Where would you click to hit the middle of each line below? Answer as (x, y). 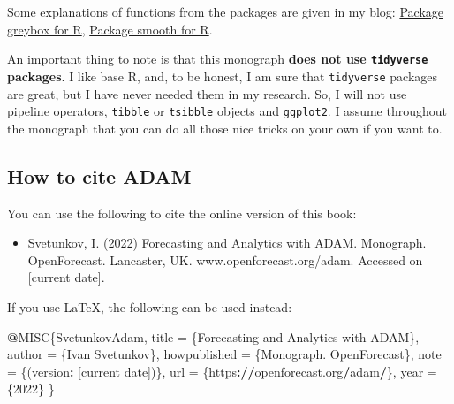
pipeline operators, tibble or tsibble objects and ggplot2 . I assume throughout (227, 111)
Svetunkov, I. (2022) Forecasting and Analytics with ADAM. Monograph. (227, 243)
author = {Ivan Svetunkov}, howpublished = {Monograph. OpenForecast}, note (224, 354)
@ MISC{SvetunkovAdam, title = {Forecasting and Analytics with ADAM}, (213, 336)
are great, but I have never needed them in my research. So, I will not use (207, 93)
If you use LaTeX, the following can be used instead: (150, 306)
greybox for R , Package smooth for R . (110, 29)
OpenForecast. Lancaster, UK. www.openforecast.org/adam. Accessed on (225, 259)
